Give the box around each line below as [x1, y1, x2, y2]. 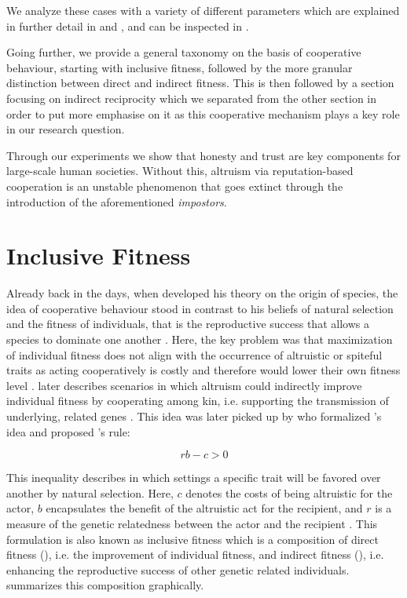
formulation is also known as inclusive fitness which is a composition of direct [6, 531, 379, 547]
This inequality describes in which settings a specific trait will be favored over [6, 469, 381, 486]
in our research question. [6, 121, 125, 137]
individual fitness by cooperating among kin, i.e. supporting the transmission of [6, 392, 389, 409]
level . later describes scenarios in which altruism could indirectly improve [6, 377, 362, 393]
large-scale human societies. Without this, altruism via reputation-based [6, 162, 354, 179]
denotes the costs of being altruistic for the [185, 484, 393, 501]
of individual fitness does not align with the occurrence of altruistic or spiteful [6, 346, 383, 363]
